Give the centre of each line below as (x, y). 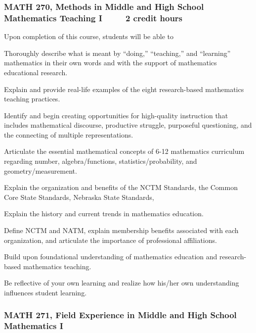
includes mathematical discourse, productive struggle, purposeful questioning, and (128, 125)
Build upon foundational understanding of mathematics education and (111, 257)
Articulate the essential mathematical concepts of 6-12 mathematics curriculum (124, 151)
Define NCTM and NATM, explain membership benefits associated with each (121, 230)
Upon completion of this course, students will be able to (89, 36)
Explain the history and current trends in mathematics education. (104, 214)
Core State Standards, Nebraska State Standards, (79, 197)
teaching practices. (32, 99)
